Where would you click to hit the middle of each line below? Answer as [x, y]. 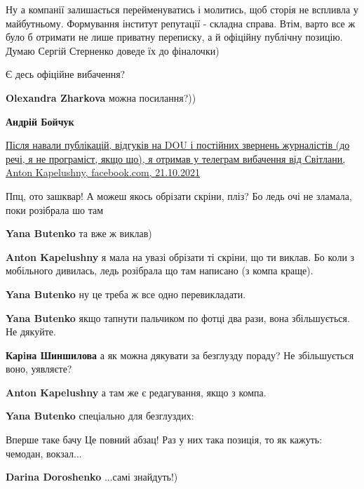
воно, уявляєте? [39, 369]
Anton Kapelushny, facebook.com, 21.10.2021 [103, 172]
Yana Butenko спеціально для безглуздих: [100, 416]
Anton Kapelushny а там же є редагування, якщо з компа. [136, 392]
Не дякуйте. [31, 331]
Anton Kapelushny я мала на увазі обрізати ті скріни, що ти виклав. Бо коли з [180, 256]
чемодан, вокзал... [44, 453]
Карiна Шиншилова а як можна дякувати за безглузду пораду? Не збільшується [180, 355]
